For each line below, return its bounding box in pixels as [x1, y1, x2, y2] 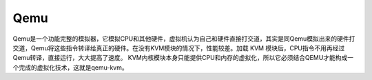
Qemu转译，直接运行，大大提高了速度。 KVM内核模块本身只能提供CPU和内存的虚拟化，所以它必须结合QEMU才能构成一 [12, 54, 354, 62]
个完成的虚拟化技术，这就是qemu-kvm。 [12, 63, 128, 72]
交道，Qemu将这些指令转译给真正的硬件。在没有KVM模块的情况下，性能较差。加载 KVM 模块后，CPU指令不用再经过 [12, 43, 345, 52]
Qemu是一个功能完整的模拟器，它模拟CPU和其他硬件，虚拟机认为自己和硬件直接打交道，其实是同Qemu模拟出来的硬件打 [12, 34, 355, 43]
